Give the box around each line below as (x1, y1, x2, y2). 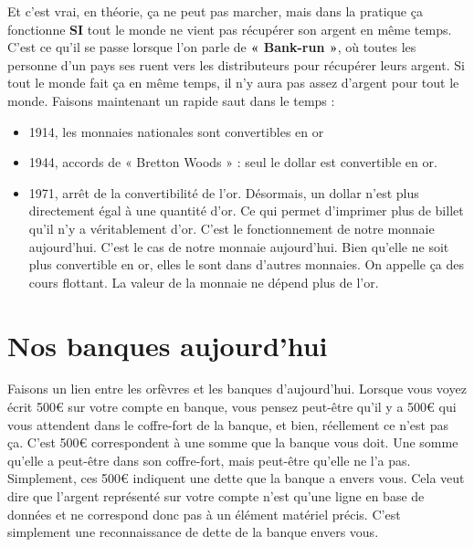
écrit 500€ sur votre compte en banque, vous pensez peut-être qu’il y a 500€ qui (7, 397, 457, 416)
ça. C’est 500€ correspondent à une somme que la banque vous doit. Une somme (7, 433, 458, 452)
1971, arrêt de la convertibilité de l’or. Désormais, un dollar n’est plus (28, 183, 419, 202)
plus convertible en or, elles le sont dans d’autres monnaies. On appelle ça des (28, 255, 465, 274)
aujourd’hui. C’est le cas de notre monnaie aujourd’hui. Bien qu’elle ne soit (28, 237, 449, 256)
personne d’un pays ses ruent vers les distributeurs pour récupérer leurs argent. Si (7, 55, 465, 74)
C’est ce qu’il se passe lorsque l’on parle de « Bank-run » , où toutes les (7, 37, 416, 57)
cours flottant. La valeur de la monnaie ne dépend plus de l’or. (28, 272, 379, 291)
